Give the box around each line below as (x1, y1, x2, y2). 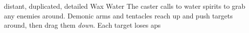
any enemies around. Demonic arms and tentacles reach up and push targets (4, 10, 233, 20)
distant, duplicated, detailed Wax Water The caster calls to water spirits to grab (4, 1, 246, 11)
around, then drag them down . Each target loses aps (4, 20, 161, 30)
